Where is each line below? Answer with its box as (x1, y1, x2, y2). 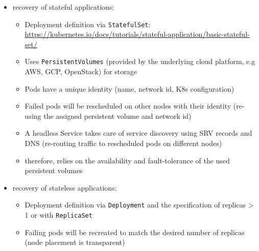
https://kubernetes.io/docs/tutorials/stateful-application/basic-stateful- (25, 29, 250, 39)
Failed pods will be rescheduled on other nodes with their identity (25, 100, 231, 111)
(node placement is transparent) (25, 237, 125, 247)
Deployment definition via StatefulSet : (25, 18, 151, 29)
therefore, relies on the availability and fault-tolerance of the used (25, 155, 230, 165)
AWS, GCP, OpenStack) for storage (25, 66, 137, 77)
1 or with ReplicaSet (25, 210, 92, 220)
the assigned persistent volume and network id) (43, 110, 192, 121)
